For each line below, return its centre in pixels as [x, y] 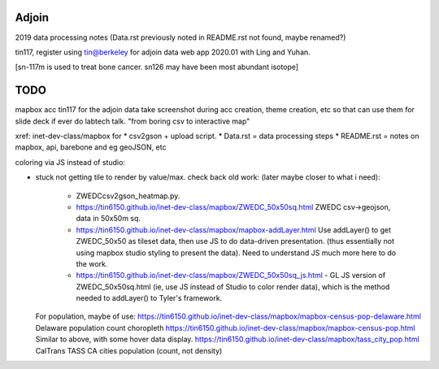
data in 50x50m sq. [109, 219]
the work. [92, 263]
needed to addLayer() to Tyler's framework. [149, 298]
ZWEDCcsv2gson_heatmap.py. [128, 196]
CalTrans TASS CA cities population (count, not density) [129, 350]
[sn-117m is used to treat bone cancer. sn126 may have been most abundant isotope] [157, 67]
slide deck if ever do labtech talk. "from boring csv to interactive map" [133, 121]
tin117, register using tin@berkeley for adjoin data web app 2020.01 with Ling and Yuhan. [163, 52]
